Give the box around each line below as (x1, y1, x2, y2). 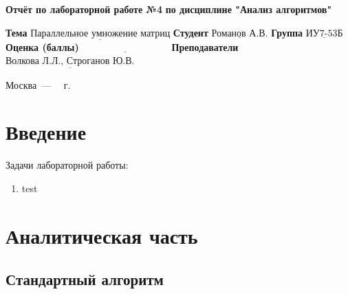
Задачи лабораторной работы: (6, 158, 129, 172)
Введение (6, 118, 87, 146)
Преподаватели (171, 39, 239, 54)
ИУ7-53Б (305, 28, 343, 39)
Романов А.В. (211, 28, 268, 39)
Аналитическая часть (6, 221, 198, 249)
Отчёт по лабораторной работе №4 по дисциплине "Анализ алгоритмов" (6, 2, 332, 16)
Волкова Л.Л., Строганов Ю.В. (6, 56, 135, 67)
